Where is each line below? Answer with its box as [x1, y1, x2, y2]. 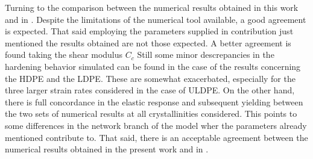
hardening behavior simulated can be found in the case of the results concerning [5, 60, 301, 72]
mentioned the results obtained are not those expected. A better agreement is [5, 36, 291, 49]
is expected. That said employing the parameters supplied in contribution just [5, 25, 294, 37]
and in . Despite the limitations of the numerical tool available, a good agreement [5, 13, 306, 25]
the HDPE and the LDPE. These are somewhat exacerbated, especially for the [5, 72, 296, 84]
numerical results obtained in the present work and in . [5, 143, 209, 155]
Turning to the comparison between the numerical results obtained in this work [5, 1, 299, 13]
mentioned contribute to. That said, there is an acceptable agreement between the [5, 131, 308, 143]
